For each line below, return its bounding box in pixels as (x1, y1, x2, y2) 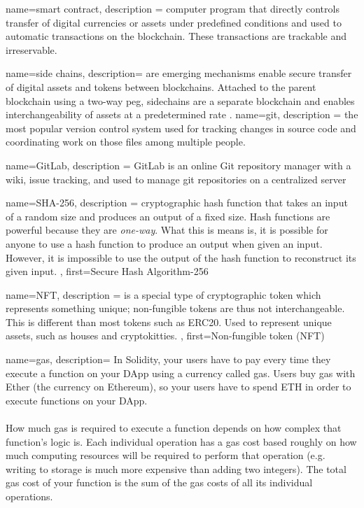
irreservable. (6, 42, 57, 57)
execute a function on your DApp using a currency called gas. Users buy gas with (6, 365, 356, 380)
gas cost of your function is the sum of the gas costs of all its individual (6, 475, 313, 490)
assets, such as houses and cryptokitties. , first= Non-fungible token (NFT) (6, 328, 325, 343)
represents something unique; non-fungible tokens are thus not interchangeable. (6, 301, 345, 316)
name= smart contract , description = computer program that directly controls (6, 1, 339, 15)
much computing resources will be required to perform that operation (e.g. (6, 448, 325, 463)
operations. (6, 489, 53, 503)
